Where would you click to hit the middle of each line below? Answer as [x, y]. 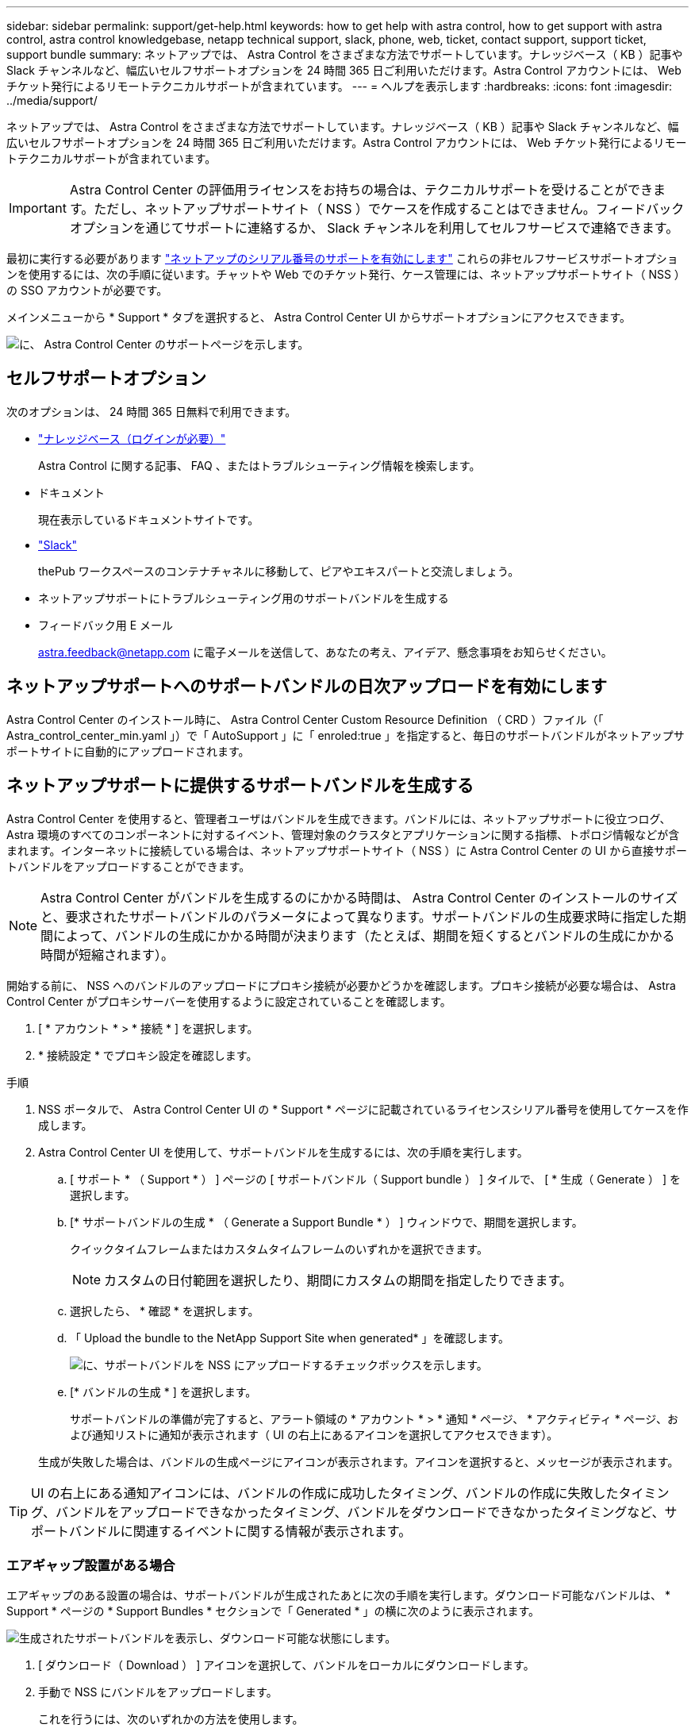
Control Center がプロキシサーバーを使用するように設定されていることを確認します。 [229, 1001]
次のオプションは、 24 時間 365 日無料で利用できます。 [152, 411]
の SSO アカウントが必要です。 [87, 290]
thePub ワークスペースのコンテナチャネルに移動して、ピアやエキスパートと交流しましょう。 [279, 571]
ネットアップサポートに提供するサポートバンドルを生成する [240, 786]
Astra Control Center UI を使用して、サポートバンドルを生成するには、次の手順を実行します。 [283, 1152]
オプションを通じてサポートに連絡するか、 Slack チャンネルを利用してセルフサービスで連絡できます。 [374, 228]
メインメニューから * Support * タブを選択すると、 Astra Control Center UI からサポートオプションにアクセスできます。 [319, 317]
